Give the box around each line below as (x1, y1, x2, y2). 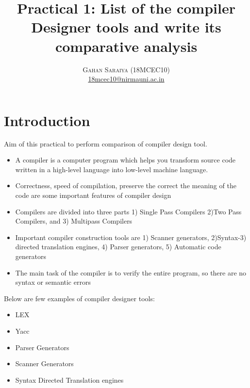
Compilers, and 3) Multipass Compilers (15, 216, 133, 226)
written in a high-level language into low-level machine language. (15, 164, 208, 174)
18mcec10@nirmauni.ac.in (88, 74, 165, 84)
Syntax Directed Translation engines (15, 374, 124, 385)
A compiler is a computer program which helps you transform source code (15, 155, 236, 165)
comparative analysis (55, 36, 198, 56)
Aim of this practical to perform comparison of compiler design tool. (4, 138, 207, 148)
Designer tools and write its (31, 17, 221, 37)
